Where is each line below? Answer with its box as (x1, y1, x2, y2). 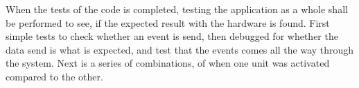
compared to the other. (6, 69, 103, 83)
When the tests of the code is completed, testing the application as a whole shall (6, 2, 348, 16)
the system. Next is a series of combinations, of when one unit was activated (6, 56, 330, 70)
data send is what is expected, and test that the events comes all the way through (6, 42, 354, 56)
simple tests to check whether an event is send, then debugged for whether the (6, 29, 338, 43)
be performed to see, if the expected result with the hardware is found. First (6, 15, 330, 30)
